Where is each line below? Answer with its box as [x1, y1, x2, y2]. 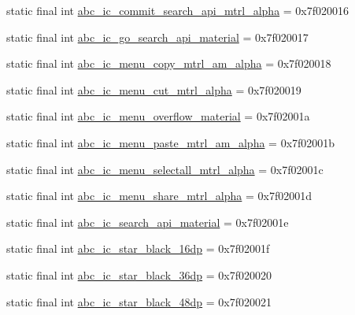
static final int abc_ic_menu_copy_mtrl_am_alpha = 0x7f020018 [6, 55, 331, 72]
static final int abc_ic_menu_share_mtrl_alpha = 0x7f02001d [6, 187, 312, 204]
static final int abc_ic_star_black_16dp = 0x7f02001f [6, 240, 270, 257]
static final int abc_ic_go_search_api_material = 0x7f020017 [6, 28, 309, 45]
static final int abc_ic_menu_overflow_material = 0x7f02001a [6, 108, 310, 124]
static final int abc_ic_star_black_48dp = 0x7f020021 [6, 293, 272, 309]
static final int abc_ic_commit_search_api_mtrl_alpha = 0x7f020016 [6, 2, 349, 18]
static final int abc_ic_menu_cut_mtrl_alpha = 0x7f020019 [6, 81, 301, 98]
